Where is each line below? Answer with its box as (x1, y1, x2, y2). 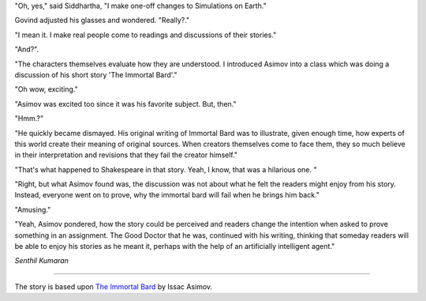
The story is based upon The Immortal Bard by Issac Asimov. (14, 281, 213, 292)
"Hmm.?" (14, 114, 43, 123)
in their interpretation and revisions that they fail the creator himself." (14, 150, 238, 160)
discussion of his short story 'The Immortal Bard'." (14, 70, 177, 79)
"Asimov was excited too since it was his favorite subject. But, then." (14, 99, 237, 108)
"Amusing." (14, 205, 51, 214)
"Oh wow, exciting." (14, 85, 78, 94)
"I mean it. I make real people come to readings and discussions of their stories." (14, 30, 277, 40)
